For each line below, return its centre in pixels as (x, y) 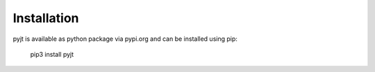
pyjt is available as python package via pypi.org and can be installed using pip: (125, 39)
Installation (46, 18)
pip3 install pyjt (52, 54)
